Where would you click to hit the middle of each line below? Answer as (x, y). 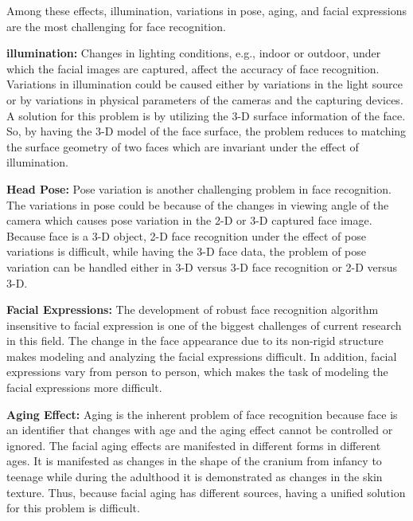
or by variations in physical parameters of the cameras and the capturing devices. (205, 99)
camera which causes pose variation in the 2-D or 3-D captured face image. (189, 220)
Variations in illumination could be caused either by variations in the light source (205, 84)
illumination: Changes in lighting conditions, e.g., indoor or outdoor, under (194, 53)
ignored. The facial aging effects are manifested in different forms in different (194, 445)
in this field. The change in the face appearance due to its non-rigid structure (195, 341)
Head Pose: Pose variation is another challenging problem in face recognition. (199, 188)
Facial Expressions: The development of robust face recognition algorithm (193, 309)
